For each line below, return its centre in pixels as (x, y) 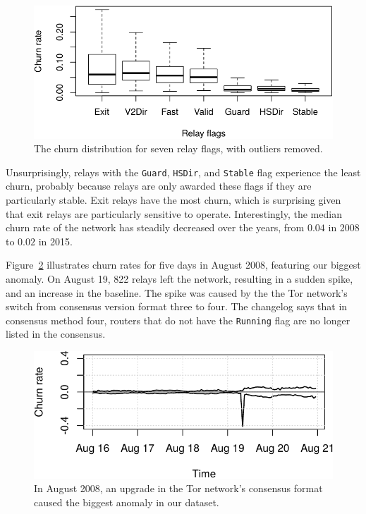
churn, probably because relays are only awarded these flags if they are (159, 186)
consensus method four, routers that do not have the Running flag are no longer (178, 320)
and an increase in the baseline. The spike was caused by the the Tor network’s (177, 292)
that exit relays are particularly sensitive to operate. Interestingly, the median (174, 213)
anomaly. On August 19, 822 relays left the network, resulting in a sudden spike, (179, 279)
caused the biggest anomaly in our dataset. (127, 502)
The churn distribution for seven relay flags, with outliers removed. (178, 148)
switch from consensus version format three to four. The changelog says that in (177, 306)
